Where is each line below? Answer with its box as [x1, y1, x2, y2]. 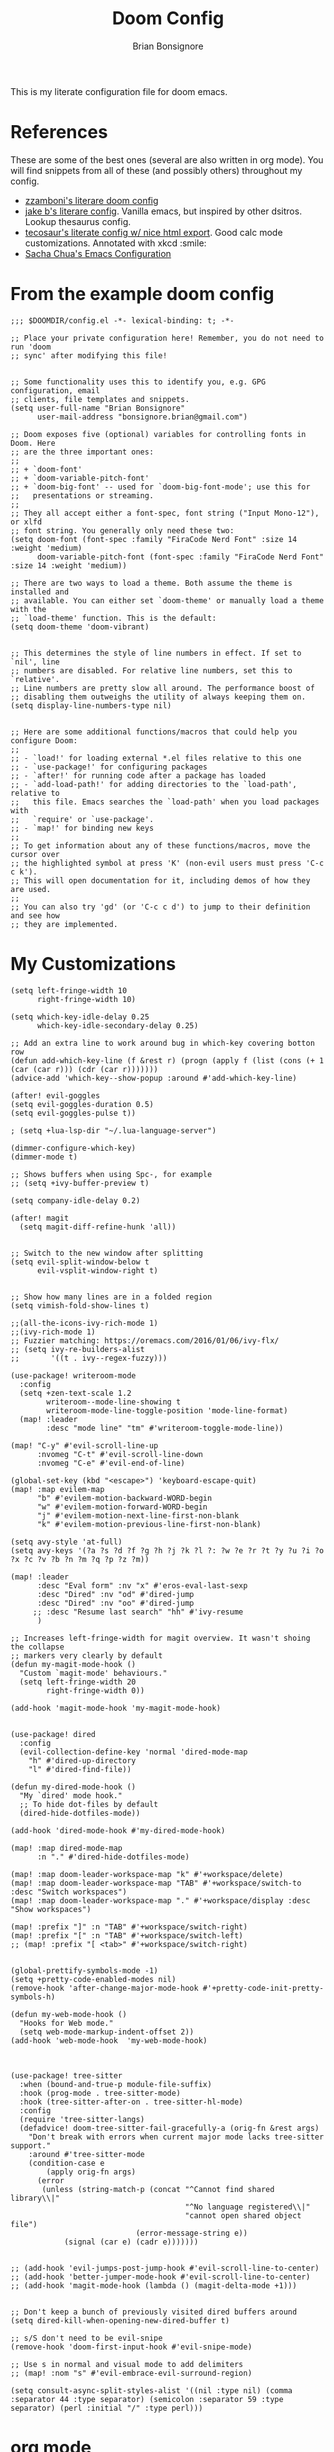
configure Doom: [10, 735, 78, 746]
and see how [10, 910, 60, 921]
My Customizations [10, 953, 177, 975]
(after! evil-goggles [10, 1090, 101, 1101]
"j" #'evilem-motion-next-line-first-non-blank [36, 1510, 240, 1521]
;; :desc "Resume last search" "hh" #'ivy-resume [32, 1607, 244, 1617]
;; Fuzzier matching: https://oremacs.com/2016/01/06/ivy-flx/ [10, 1335, 280, 1346]
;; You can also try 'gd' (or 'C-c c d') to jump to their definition [10, 902, 311, 912]
